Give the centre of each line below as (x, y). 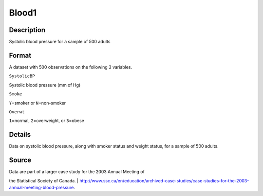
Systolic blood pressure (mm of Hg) (45, 85)
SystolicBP (22, 76)
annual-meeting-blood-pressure (41, 187)
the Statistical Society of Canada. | (44, 180)
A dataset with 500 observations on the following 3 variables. (71, 67)
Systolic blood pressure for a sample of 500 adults (60, 42)
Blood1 (23, 13)
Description (27, 30)
